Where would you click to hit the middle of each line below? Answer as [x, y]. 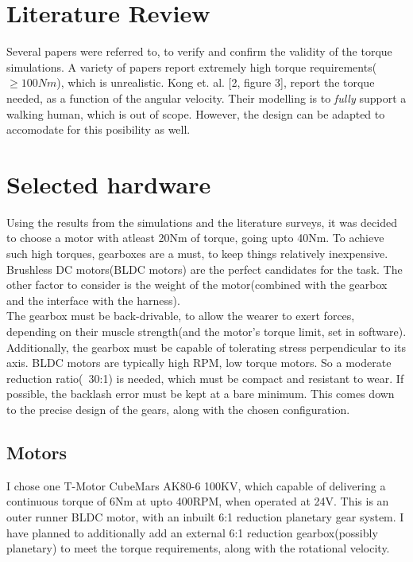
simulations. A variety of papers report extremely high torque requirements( [192, 66]
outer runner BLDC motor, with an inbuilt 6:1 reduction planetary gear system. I [205, 516]
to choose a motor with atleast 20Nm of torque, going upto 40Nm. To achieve [195, 238]
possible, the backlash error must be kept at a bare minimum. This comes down [201, 394]
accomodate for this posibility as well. [98, 129]
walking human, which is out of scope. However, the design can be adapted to [196, 113]
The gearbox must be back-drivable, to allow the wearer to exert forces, [181, 316]
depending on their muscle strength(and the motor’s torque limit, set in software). [206, 331]
